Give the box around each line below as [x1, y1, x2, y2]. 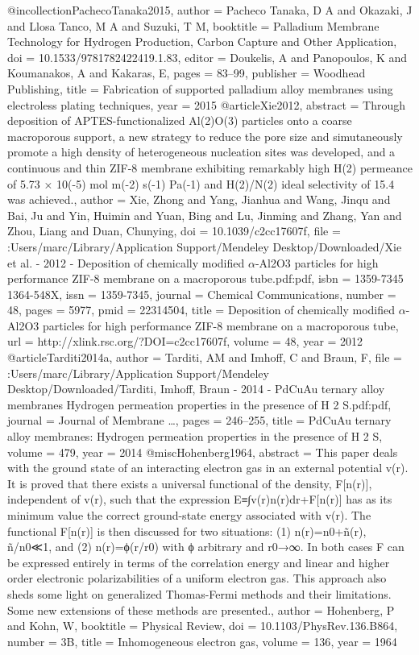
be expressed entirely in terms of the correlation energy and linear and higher [7, 553, 390, 570]
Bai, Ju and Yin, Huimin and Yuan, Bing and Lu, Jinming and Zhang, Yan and [7, 206, 402, 223]
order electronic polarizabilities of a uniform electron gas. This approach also [7, 570, 387, 587]
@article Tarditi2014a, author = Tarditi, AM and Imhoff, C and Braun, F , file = [7, 349, 402, 366]
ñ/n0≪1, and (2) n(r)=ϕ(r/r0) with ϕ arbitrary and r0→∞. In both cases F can [7, 538, 404, 555]
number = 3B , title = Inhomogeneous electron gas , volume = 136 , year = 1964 [7, 632, 397, 649]
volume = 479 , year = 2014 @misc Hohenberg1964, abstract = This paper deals [7, 443, 398, 460]
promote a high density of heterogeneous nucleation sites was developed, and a [7, 143, 396, 160]
